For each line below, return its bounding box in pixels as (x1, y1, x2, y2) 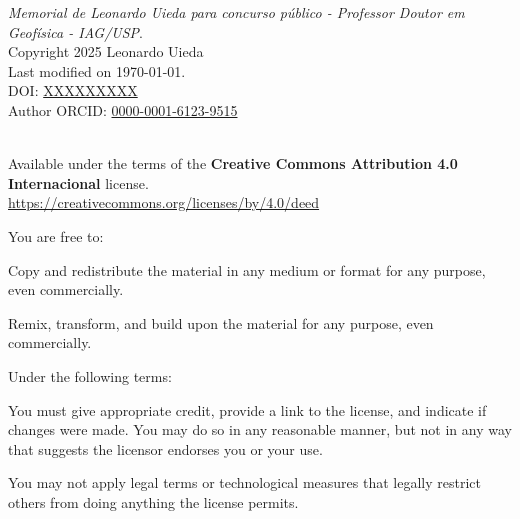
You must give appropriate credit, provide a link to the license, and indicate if (8, 399, 487, 420)
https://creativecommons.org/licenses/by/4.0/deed (8, 192, 320, 213)
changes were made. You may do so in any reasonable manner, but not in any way (8, 419, 512, 440)
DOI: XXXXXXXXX (8, 80, 138, 101)
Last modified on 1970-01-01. (8, 60, 186, 81)
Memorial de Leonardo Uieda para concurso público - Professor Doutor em (8, 2, 465, 22)
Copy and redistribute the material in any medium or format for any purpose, (8, 259, 486, 280)
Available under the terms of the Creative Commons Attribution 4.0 (8, 153, 458, 174)
